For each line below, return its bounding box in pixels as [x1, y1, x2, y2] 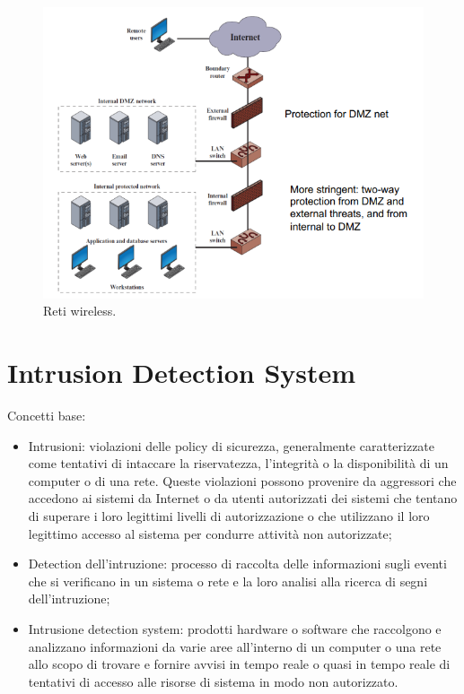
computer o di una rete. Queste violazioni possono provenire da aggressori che [28, 471, 457, 490]
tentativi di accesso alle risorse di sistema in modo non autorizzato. [28, 672, 398, 690]
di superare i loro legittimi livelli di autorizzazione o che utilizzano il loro [28, 507, 430, 525]
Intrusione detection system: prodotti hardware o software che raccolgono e [28, 619, 442, 638]
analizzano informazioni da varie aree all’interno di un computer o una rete [28, 637, 442, 655]
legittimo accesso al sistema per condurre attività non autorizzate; [28, 524, 392, 542]
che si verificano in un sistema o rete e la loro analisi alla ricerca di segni [28, 571, 428, 590]
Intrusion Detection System [7, 354, 356, 391]
